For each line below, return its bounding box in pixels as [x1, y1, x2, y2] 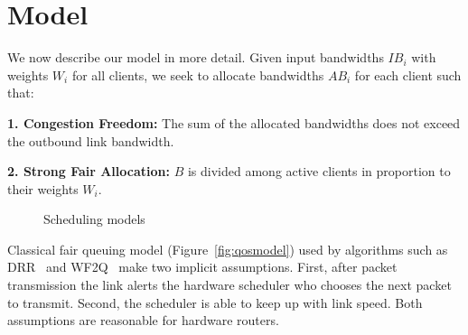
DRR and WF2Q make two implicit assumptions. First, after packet [7, 257, 398, 276]
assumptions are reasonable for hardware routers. [7, 311, 279, 330]
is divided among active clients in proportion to [187, 162, 451, 181]
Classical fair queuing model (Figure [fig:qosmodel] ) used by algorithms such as [7, 239, 448, 258]
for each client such [354, 65, 462, 84]
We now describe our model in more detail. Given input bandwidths [7, 48, 384, 67]
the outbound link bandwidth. [7, 131, 174, 150]
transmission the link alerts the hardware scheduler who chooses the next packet [7, 275, 452, 294]
